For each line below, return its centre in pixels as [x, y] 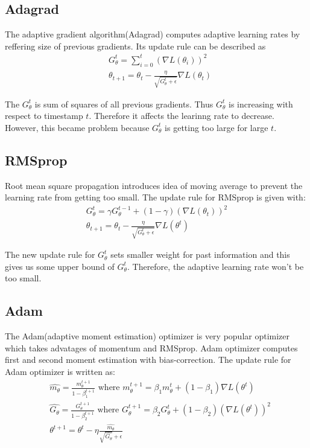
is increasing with [261, 104]
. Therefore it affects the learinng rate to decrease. [182, 116]
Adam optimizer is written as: [60, 371]
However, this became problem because [77, 127]
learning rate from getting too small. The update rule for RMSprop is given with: [155, 197]
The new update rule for [50, 254]
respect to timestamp [44, 116]
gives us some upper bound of [60, 266]
